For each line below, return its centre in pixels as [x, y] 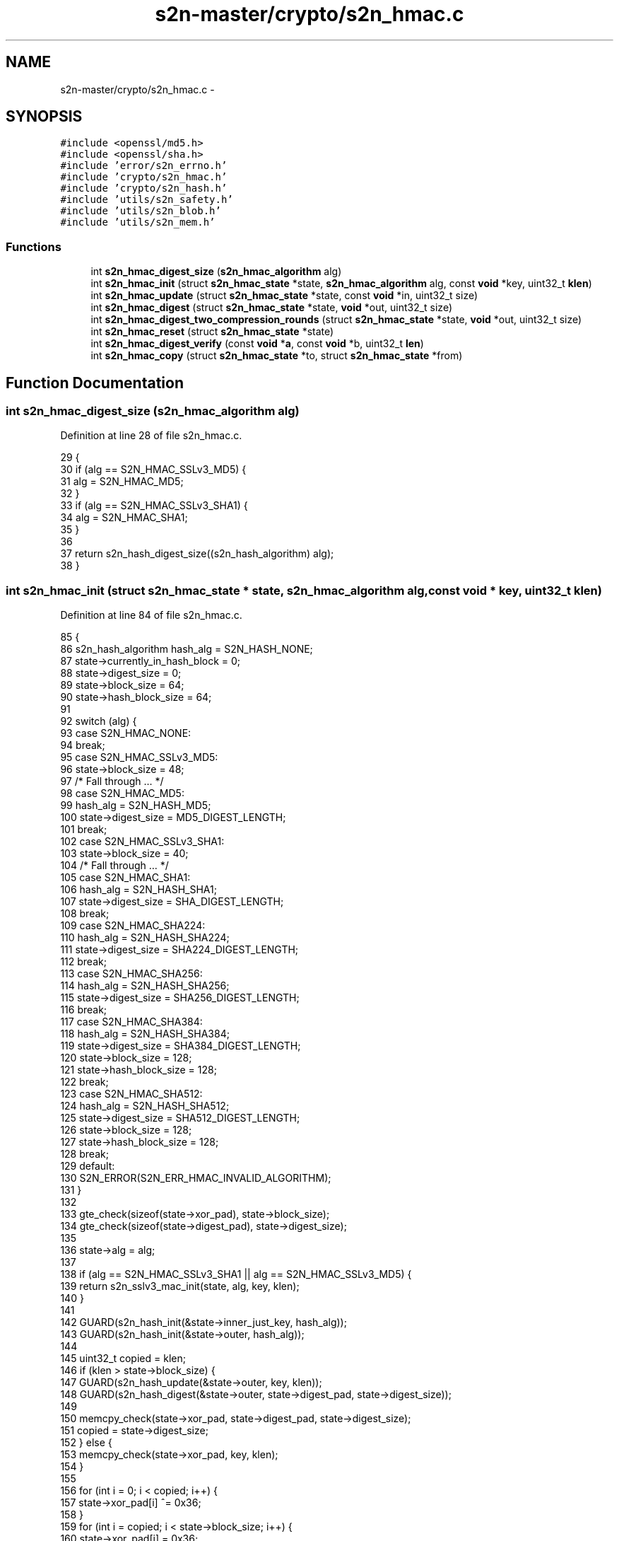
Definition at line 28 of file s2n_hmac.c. [151, 436]
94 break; [83, 745]
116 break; [84, 1010]
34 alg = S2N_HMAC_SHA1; [124, 518]
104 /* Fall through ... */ [114, 866]
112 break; [83, 962]
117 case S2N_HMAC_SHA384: [131, 1022]
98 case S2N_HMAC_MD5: [122, 793]
